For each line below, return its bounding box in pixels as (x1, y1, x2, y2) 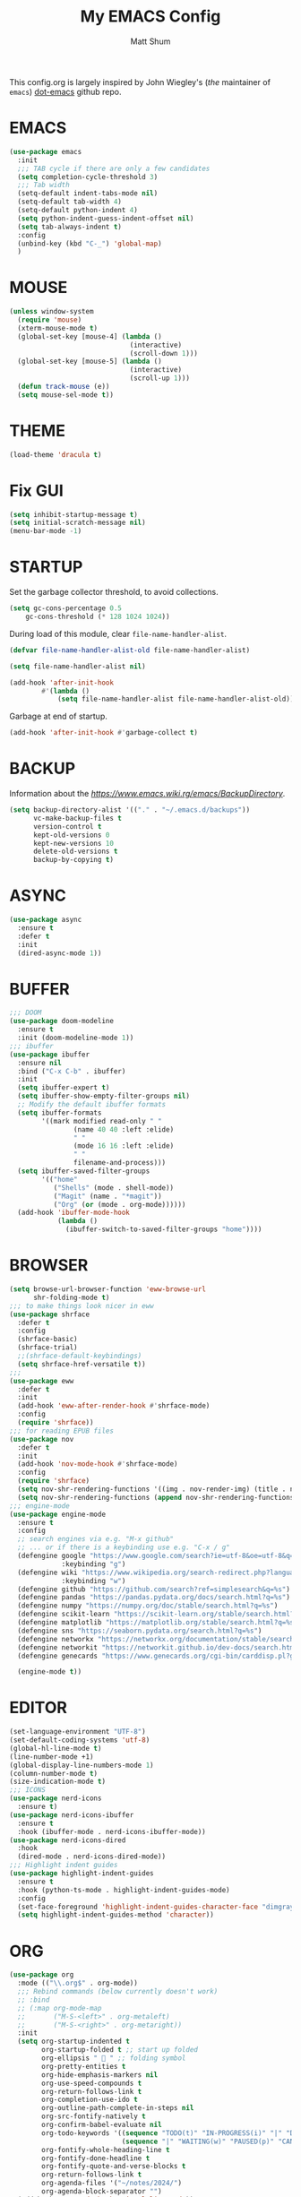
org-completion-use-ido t (41, 2095, 139, 2105)
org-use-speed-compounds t (41, 2079, 142, 2088)
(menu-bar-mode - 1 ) (9, 527, 82, 536)
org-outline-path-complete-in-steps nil (41, 2104, 194, 2113)
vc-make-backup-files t (32, 814, 123, 823)
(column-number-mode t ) (9, 1769, 99, 1778)
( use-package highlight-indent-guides (9, 1869, 154, 1878)
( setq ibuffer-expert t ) (17, 1083, 110, 1092)
